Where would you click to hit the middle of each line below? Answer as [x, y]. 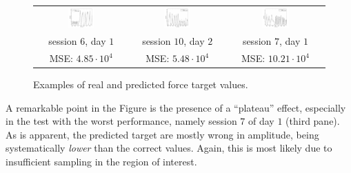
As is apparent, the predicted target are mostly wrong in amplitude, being [162, 134]
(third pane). [313, 121]
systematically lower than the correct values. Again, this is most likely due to [169, 148]
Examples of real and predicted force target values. [141, 84]
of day [261, 121]
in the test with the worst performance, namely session [121, 121]
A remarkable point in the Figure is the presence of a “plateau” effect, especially [176, 107]
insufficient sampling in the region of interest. [101, 162]
